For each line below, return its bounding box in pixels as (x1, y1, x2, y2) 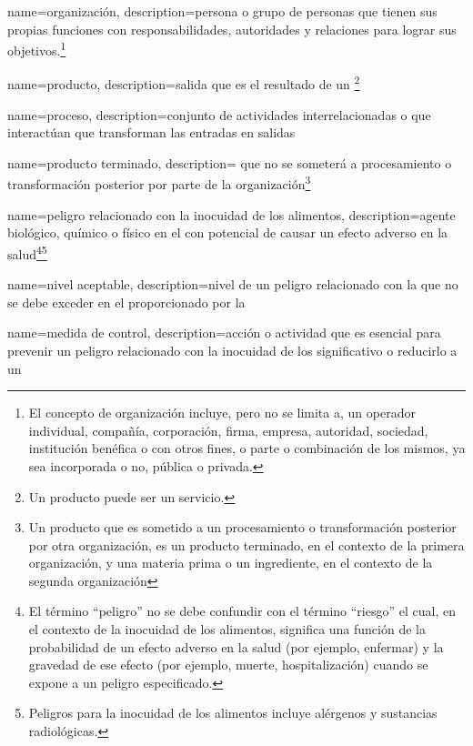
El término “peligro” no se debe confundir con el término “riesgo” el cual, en (28, 601, 456, 620)
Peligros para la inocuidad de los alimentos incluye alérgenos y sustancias (28, 703, 438, 722)
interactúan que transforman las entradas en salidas (7, 123, 296, 142)
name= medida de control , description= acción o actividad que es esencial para (7, 323, 441, 342)
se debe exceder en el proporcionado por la (7, 292, 246, 311)
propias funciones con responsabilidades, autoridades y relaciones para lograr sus (7, 19, 457, 38)
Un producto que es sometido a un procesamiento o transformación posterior (28, 518, 457, 537)
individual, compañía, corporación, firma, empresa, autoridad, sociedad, (28, 420, 428, 439)
